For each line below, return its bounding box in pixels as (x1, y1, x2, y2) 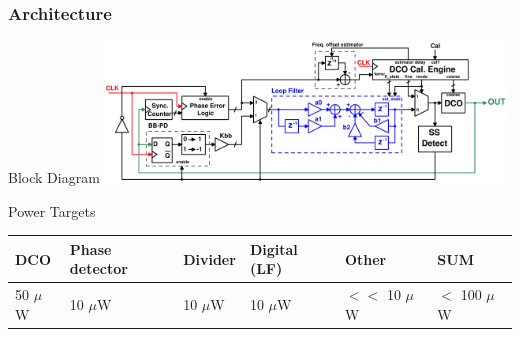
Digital (249, 238, 298, 259)
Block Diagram (8, 167, 100, 188)
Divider (183, 248, 236, 269)
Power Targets (8, 200, 96, 221)
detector (69, 258, 128, 279)
